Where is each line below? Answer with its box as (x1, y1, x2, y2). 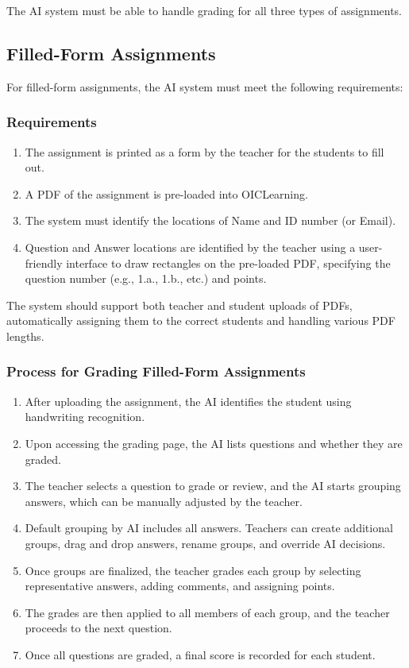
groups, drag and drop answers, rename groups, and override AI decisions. (25, 535, 386, 551)
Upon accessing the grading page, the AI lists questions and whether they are (25, 434, 403, 451)
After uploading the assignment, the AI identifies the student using (25, 392, 352, 409)
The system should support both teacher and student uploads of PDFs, (6, 296, 353, 313)
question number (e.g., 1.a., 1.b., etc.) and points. (25, 270, 267, 287)
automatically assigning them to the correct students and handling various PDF (6, 312, 395, 329)
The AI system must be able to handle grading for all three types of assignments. (6, 2, 403, 18)
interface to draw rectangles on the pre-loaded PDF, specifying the (66, 254, 391, 271)
